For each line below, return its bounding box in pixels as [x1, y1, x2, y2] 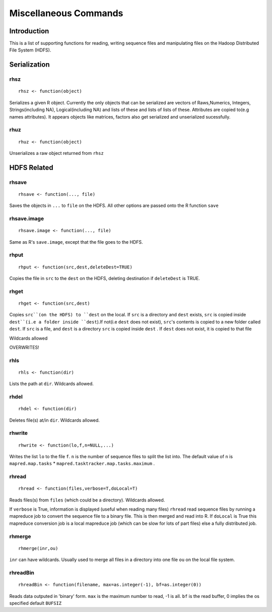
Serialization [9, 61, 50, 69]
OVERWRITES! [9, 344, 40, 350]
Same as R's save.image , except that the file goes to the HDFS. [9, 239, 143, 245]
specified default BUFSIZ [9, 600, 62, 606]
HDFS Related [9, 163, 54, 172]
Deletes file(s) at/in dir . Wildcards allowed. [9, 417, 100, 423]
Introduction [9, 27, 49, 35]
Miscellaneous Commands [9, 8, 123, 19]
